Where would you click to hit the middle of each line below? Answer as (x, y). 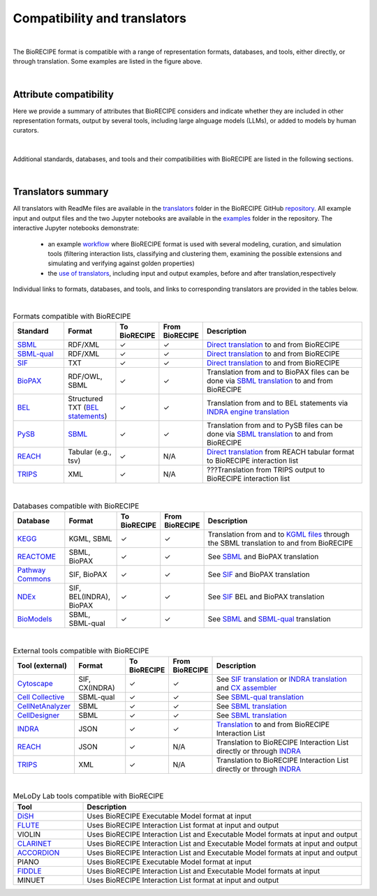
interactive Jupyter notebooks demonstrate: (76, 228)
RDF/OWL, (85, 377)
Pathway (31, 570)
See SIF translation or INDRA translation (281, 679)
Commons (34, 579)
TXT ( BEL (83, 408)
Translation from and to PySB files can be (275, 426)
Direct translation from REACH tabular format (281, 452)
